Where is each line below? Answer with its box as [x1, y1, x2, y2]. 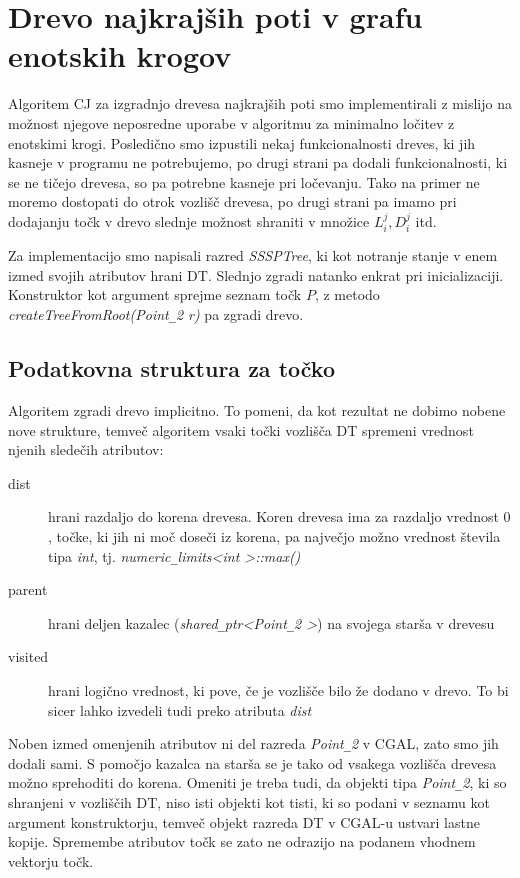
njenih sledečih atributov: [8, 439, 164, 460]
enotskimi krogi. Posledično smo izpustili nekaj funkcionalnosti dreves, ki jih [8, 132, 476, 153]
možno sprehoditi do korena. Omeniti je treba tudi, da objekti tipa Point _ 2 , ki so [8, 772, 507, 793]
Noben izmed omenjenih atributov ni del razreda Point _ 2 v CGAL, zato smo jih [8, 733, 499, 754]
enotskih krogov [8, 35, 232, 76]
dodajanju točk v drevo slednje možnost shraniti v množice [8, 210, 370, 231]
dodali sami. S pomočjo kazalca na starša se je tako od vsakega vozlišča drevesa [8, 752, 497, 773]
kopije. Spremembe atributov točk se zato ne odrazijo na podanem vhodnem [8, 831, 476, 852]
